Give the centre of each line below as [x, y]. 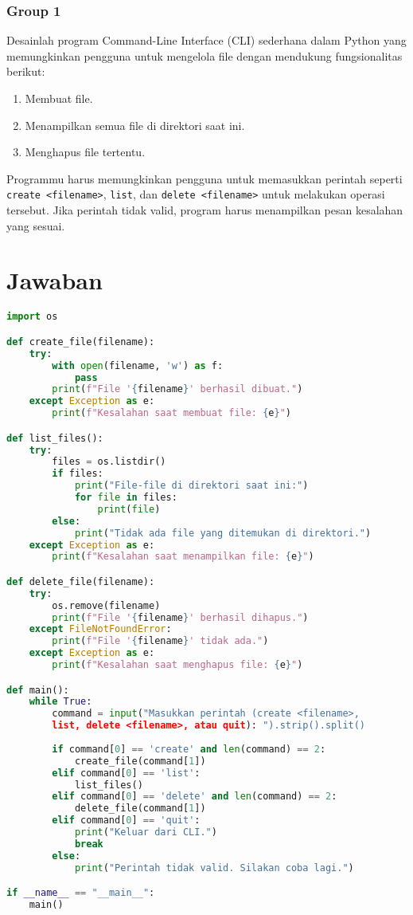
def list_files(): [55, 438]
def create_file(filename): [81, 342]
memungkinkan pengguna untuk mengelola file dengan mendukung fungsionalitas [205, 55]
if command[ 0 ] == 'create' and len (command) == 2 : [189, 749]
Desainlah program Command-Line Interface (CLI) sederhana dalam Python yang [206, 40]
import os [32, 317]
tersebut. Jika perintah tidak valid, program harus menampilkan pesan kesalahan [205, 210]
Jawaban [55, 280]
